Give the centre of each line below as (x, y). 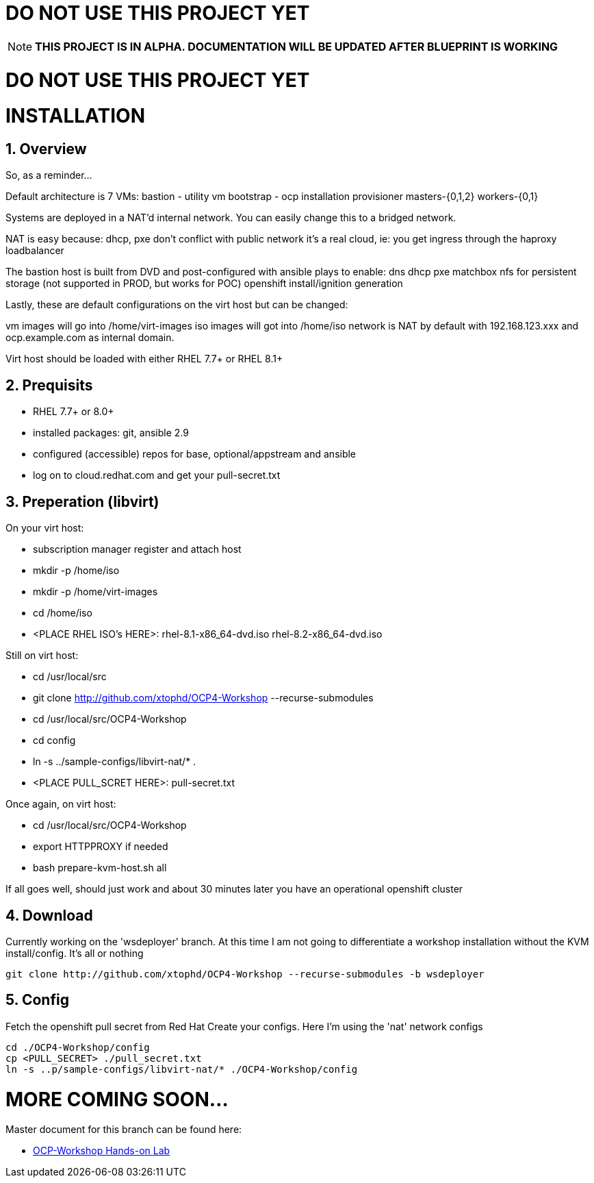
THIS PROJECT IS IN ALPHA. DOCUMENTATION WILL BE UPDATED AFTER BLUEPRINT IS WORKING (297, 46)
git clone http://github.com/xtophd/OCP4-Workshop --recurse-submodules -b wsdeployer (245, 974)
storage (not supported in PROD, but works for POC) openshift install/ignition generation (204, 284)
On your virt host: (45, 528)
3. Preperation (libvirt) (82, 501)
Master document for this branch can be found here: (124, 1130)
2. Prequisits (49, 385)
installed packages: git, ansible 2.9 (111, 433)
